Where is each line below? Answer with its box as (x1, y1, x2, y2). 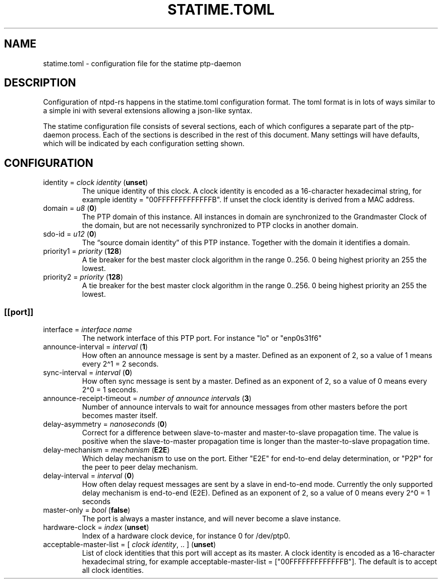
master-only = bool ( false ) (43, 506, 131, 515)
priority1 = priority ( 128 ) (43, 247, 122, 256)
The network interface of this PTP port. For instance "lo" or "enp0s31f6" (82, 334, 322, 343)
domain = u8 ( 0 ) (43, 204, 97, 213)
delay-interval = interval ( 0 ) (43, 471, 134, 480)
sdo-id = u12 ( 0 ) (43, 230, 97, 239)
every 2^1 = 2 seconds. (82, 360, 159, 369)
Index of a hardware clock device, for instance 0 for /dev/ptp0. (82, 531, 290, 541)
